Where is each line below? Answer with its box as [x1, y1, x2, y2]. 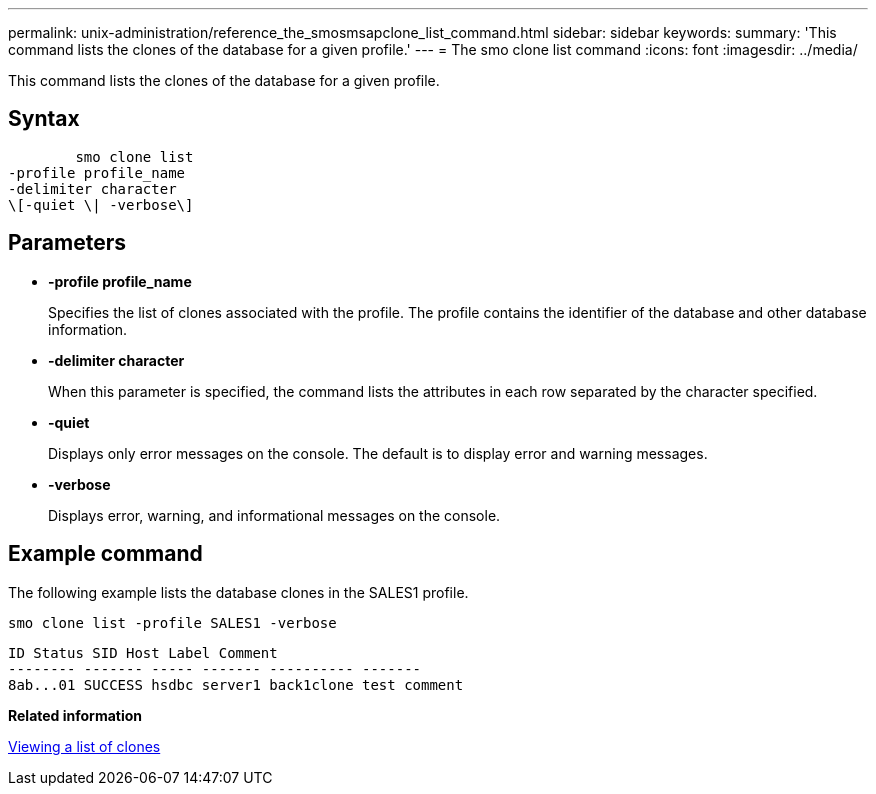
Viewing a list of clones [8, 737, 161, 755]
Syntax [8, 106, 80, 132]
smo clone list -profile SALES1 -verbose [8, 614, 337, 631]
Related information [8, 706, 143, 724]
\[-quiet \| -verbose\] [8, 196, 194, 213]
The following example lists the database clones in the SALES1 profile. [8, 583, 469, 601]
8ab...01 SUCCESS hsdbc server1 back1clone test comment [8, 676, 464, 693]
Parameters [8, 230, 126, 256]
